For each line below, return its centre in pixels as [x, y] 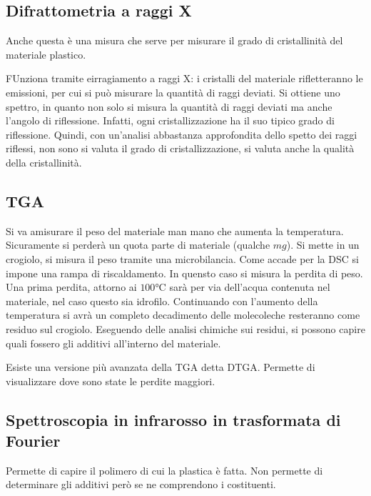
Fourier [33, 441]
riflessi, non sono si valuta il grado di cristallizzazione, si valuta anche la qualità [180, 148]
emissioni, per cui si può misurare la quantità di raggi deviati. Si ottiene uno [173, 92]
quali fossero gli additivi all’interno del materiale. [113, 343]
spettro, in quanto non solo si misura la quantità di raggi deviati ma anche [169, 106]
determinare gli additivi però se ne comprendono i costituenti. [141, 484]
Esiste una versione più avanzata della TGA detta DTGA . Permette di [161, 367]
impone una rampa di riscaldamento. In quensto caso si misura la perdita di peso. [184, 273]
